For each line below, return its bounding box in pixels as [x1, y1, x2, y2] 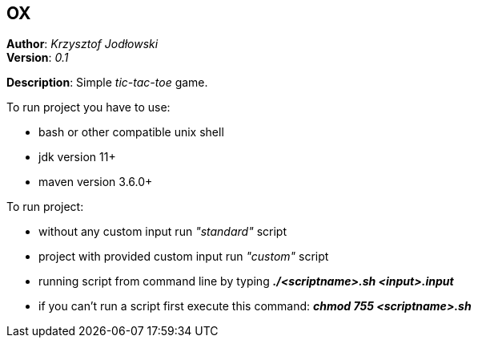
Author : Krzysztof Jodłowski [6, 37, 159, 51]
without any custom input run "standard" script [38, 225, 287, 239]
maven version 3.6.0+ [38, 175, 153, 189]
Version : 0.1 [6, 51, 69, 65]
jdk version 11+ [38, 150, 116, 164]
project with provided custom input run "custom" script [38, 249, 329, 264]
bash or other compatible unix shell [38, 125, 224, 140]
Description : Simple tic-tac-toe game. [6, 75, 208, 90]
